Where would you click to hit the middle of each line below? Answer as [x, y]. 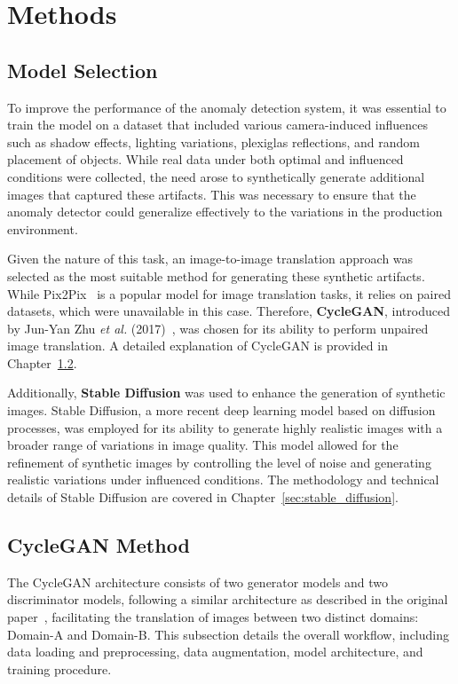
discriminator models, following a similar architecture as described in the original [228, 599]
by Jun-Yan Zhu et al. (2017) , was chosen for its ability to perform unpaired [218, 328]
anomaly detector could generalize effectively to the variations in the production [225, 212]
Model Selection [83, 70]
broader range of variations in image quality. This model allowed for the [203, 445]
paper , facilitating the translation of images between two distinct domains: [213, 617]
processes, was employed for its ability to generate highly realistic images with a [225, 427]
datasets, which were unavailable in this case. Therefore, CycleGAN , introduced [229, 311]
